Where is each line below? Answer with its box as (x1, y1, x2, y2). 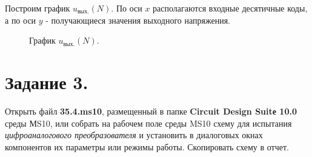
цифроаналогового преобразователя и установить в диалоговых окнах (5, 129, 263, 141)
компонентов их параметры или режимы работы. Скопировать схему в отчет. (5, 140, 289, 153)
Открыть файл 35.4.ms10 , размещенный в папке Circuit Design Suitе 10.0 (5, 104, 297, 117)
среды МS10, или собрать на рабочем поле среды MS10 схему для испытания (5, 116, 292, 129)
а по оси (5, 13, 36, 26)
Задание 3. (5, 69, 88, 94)
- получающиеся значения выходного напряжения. (45, 13, 231, 26)
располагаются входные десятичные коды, (153, 2, 308, 14)
